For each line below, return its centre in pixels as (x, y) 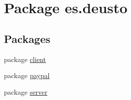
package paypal (27, 75)
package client (25, 59)
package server (26, 91)
